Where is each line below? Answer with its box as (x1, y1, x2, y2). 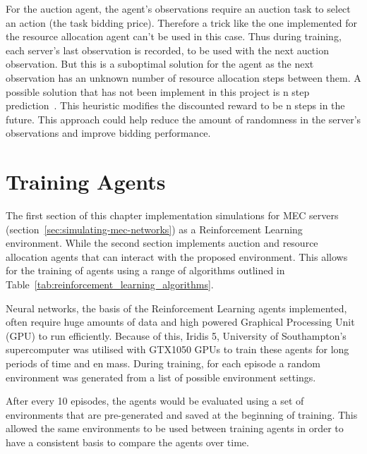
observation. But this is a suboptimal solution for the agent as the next (6, 56, 314, 71)
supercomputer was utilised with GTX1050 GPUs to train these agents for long (6, 342, 349, 357)
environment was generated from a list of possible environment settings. (6, 369, 316, 384)
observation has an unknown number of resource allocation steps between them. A (6, 70, 361, 85)
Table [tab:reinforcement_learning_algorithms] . (6, 277, 214, 292)
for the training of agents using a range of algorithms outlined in (6, 263, 285, 278)
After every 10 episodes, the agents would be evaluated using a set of (6, 393, 304, 408)
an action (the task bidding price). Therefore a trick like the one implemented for (6, 15, 358, 30)
